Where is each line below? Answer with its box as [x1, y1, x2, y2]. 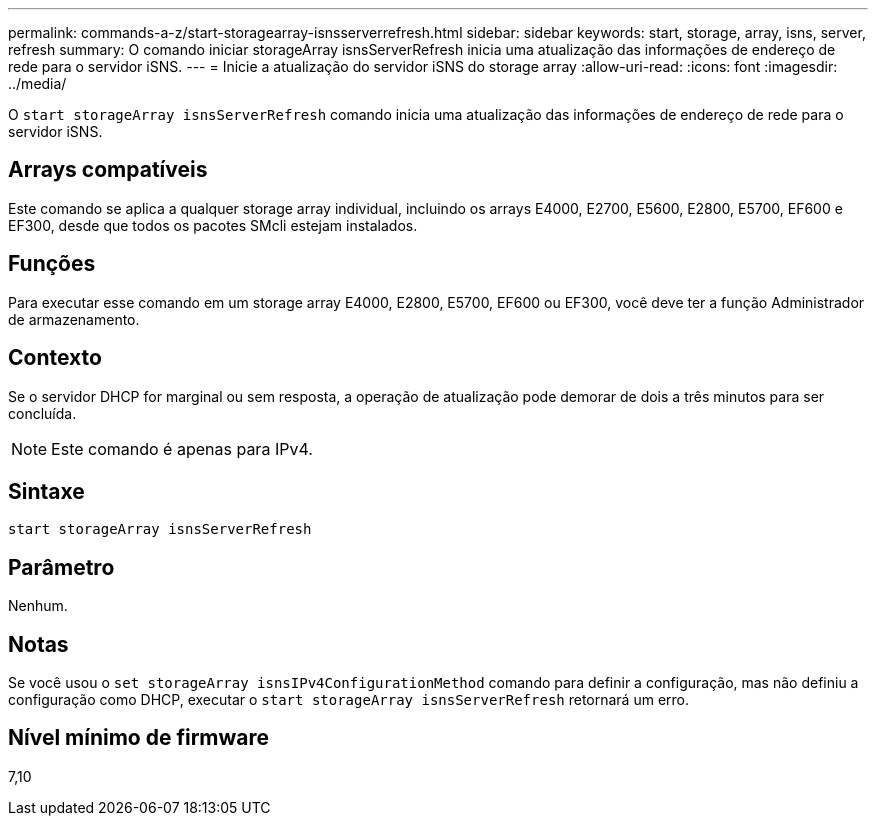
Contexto [8, 345, 102, 371]
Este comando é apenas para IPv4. [51, 438, 313, 459]
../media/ [8, 75, 67, 92]
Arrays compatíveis [8, 157, 208, 183]
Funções [8, 251, 96, 277]
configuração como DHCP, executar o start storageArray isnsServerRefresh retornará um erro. [8, 691, 690, 709]
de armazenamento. [8, 310, 140, 328]
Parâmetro [8, 554, 115, 580]
